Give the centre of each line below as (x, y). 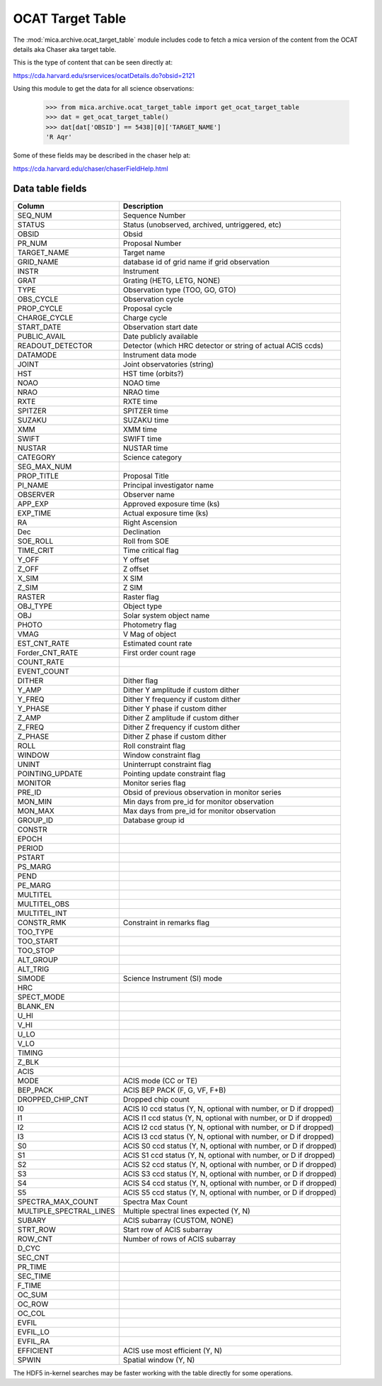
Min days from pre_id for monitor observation (198, 801)
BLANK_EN (36, 1006)
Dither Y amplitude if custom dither (181, 690)
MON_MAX (36, 810)
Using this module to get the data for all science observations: (104, 89)
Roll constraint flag (154, 746)
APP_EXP (33, 503)
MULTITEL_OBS (44, 904)
